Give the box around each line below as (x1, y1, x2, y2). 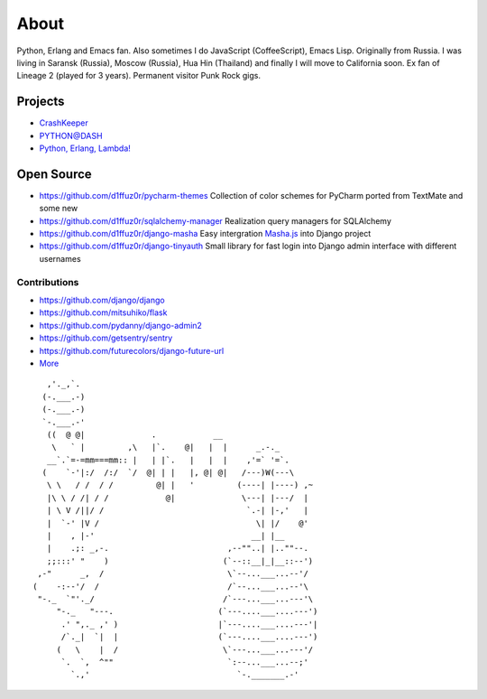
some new (39, 203, 78, 214)
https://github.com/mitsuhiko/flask (39, 307, 168, 318)
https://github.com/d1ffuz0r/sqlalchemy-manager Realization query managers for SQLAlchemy (39, 215, 391, 226)
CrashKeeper (39, 117, 89, 128)
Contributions (16, 275, 79, 288)
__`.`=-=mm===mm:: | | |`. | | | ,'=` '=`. (46, 454, 290, 465)
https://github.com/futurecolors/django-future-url (39, 345, 225, 356)
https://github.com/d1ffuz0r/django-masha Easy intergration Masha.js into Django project (39, 228, 372, 239)
